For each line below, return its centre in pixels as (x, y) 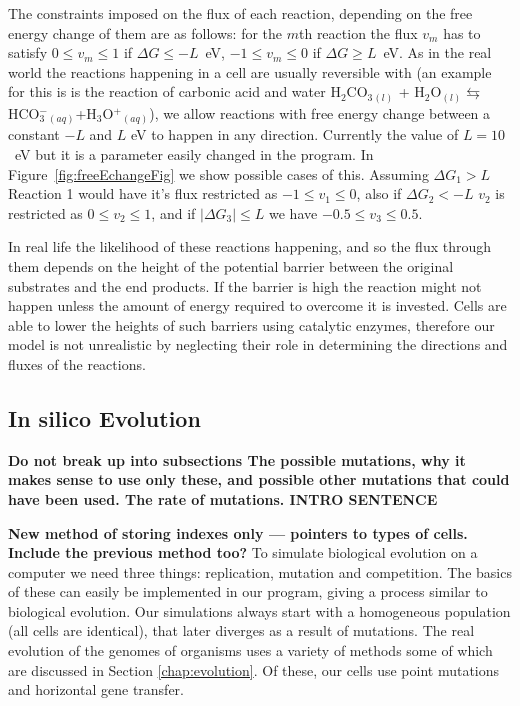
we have (293, 212)
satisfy (28, 52)
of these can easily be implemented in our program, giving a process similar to (248, 591)
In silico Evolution (104, 417)
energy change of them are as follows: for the (145, 32)
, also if (379, 193)
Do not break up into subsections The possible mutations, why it (237, 459)
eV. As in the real (437, 52)
